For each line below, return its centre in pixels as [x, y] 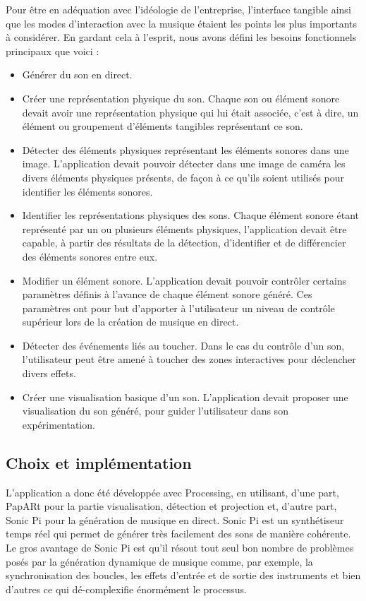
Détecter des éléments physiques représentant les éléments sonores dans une [185, 149]
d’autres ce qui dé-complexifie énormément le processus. [126, 589]
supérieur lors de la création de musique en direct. [130, 322]
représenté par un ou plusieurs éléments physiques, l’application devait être [184, 228]
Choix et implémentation [99, 462]
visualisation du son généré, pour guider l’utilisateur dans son [155, 411]
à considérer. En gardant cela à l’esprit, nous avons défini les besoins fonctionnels [181, 37]
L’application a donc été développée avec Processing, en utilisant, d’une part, [172, 492]
